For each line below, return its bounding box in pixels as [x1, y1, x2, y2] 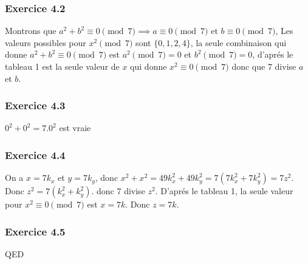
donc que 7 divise [231, 60, 296, 72]
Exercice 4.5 [5, 223, 66, 239]
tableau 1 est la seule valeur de [5, 60, 120, 72]
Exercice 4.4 [5, 147, 66, 162]
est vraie [59, 121, 91, 134]
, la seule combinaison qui [190, 36, 287, 49]
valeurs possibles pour [5, 36, 86, 49]
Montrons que [5, 24, 56, 37]
